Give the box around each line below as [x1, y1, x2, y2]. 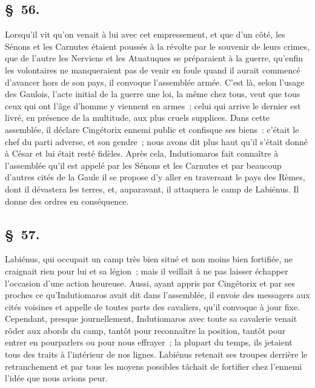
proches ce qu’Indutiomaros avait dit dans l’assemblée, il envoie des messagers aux [5, 288, 310, 301]
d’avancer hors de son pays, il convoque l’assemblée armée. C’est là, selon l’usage [5, 75, 305, 88]
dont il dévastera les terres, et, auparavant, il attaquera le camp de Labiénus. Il [5, 182, 299, 195]
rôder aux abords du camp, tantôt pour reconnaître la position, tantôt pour [5, 324, 286, 336]
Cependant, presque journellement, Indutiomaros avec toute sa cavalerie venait [5, 312, 297, 325]
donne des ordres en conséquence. [5, 194, 129, 207]
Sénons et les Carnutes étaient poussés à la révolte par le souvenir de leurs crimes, [5, 39, 310, 52]
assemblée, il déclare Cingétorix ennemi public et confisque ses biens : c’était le [5, 123, 299, 135]
